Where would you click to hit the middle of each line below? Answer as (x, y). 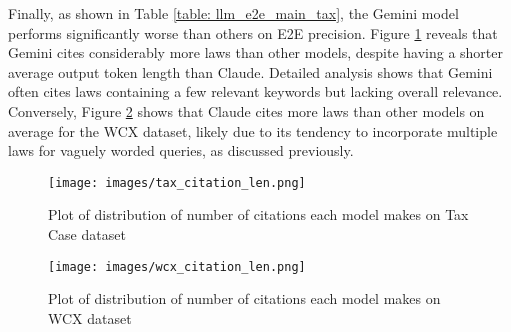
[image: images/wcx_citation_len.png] (177, 266)
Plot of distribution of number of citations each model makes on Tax (258, 214)
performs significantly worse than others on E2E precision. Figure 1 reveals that (253, 32)
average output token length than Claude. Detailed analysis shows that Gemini (250, 71)
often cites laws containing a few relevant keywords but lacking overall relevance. (255, 91)
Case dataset (87, 234)
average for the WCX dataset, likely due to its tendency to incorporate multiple (253, 130)
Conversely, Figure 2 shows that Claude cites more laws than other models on (246, 110)
